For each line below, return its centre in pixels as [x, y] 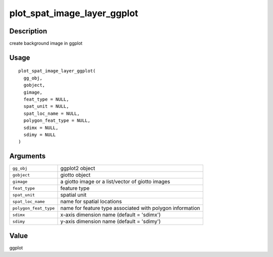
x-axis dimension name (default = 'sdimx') [111, 215]
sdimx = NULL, [41, 127]
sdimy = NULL [40, 135]
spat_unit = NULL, [46, 106]
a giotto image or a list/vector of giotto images [115, 182]
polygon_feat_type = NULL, [57, 121]
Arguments [28, 156]
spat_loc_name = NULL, [52, 113]
